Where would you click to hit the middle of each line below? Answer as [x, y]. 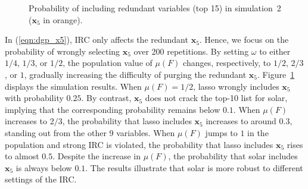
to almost [22, 156]
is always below [44, 167]
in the [258, 132]
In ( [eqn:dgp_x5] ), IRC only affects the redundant [97, 40]
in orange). [63, 19]
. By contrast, [106, 98]
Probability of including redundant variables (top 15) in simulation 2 [155, 8]
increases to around [241, 121]
